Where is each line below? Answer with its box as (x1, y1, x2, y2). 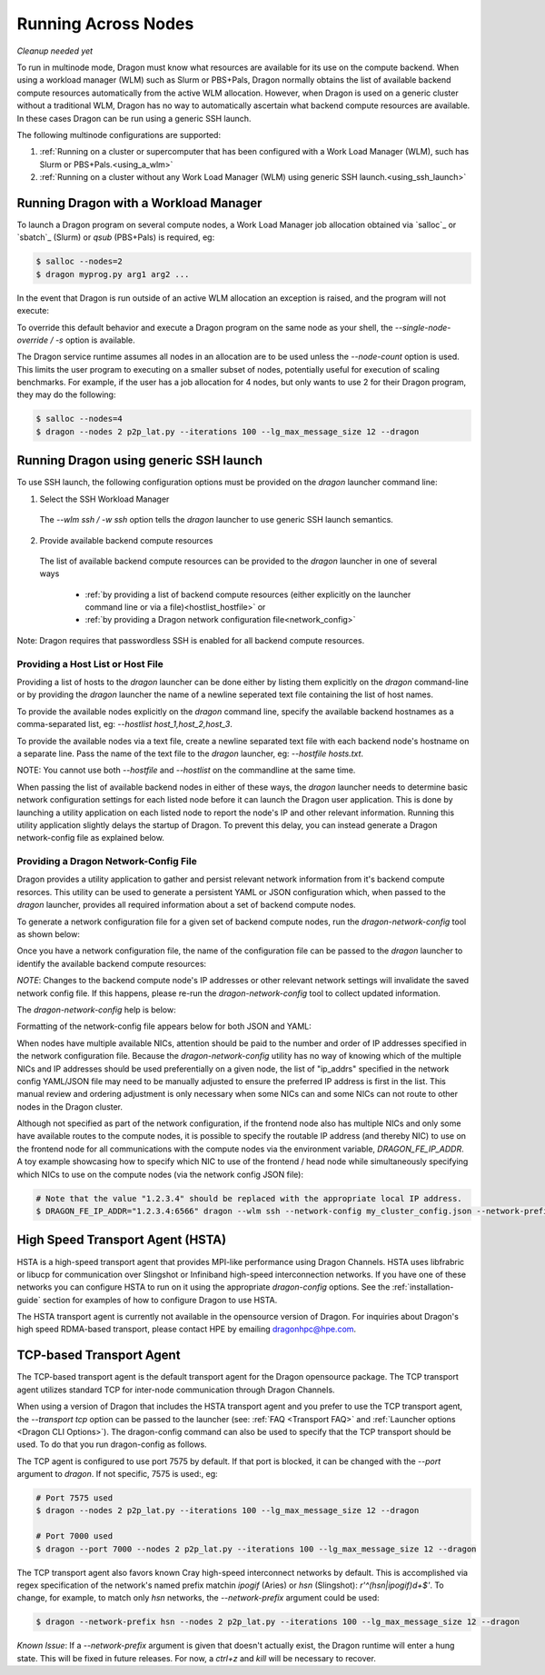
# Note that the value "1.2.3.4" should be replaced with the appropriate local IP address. (35, 1193, 462, 1203)
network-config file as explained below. (16, 833, 165, 843)
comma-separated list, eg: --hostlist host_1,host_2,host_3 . (16, 719, 233, 730)
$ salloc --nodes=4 (35, 414, 123, 424)
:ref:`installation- (391, 1281, 454, 1292)
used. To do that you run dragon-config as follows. (16, 1439, 208, 1450)
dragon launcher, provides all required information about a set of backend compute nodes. (16, 900, 356, 911)
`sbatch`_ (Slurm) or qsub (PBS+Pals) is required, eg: (16, 232, 215, 243)
